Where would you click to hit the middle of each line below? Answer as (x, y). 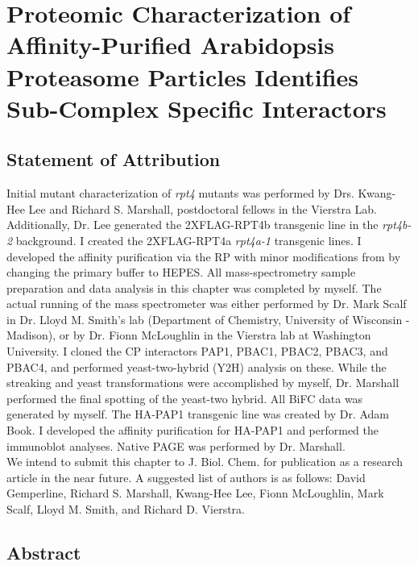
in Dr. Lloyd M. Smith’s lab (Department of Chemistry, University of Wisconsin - (208, 319)
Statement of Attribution (114, 159)
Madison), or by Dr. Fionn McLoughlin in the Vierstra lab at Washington (189, 335)
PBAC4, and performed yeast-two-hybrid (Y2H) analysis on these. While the (197, 366)
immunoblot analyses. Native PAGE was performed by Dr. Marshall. (176, 445)
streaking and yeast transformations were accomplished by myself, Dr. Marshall (203, 383)
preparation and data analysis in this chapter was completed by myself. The (194, 287)
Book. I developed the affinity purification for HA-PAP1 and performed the (193, 430)
